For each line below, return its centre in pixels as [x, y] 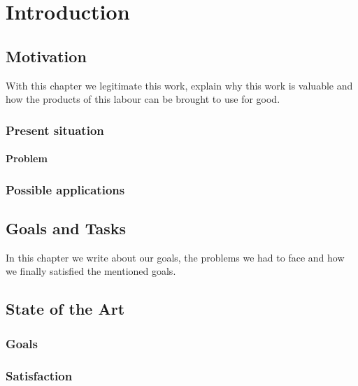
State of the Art [65, 309]
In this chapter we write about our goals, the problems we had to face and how [175, 257]
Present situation [55, 130]
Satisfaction [39, 375]
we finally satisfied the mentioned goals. [91, 271]
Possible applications [65, 189]
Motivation [46, 56]
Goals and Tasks [66, 228]
